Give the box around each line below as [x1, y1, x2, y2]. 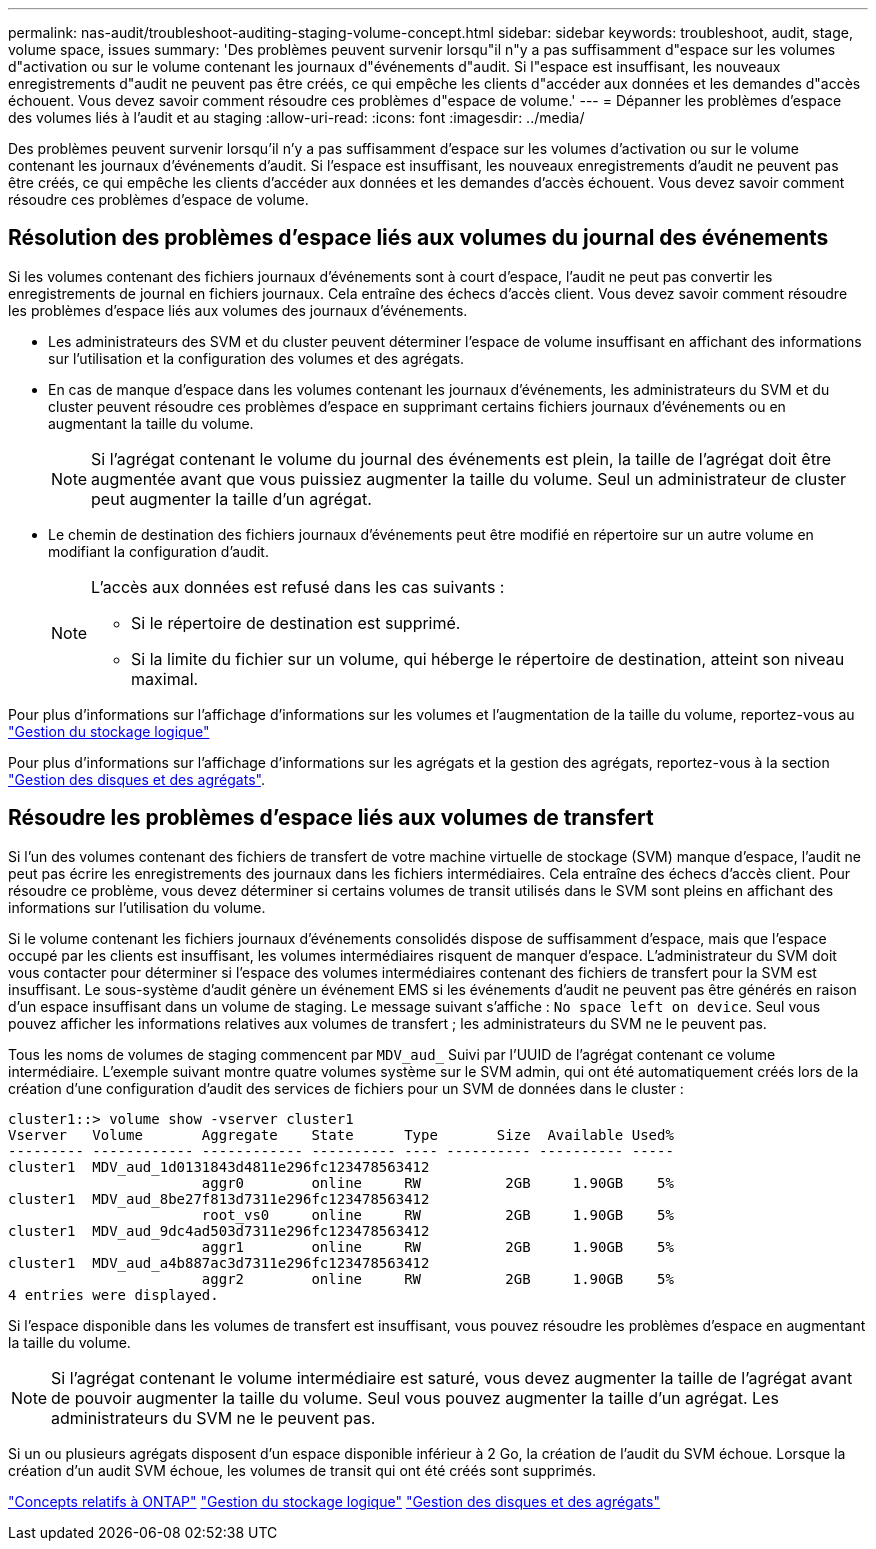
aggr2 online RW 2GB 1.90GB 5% [201, 1270, 674, 1287]
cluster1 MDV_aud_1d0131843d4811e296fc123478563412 [8, 1158, 430, 1175]
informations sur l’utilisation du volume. [8, 898, 266, 916]
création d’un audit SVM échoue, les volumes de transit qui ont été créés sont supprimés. [8, 1461, 597, 1479]
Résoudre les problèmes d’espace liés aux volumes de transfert [8, 805, 654, 831]
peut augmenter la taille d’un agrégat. [91, 488, 372, 509]
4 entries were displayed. [8, 1286, 219, 1303]
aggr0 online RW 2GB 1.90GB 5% [201, 1174, 674, 1191]
